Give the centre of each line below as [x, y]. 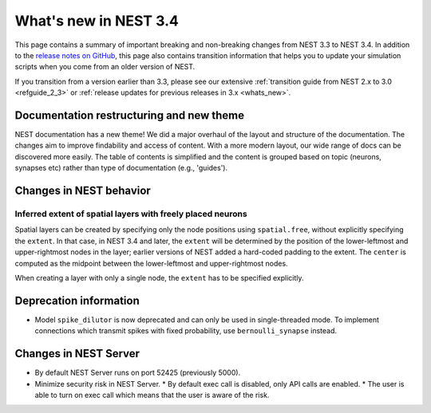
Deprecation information [77, 300]
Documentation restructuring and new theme [130, 115]
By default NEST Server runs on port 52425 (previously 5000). [138, 373]
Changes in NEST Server [77, 354]
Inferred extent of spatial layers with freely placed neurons [131, 214]
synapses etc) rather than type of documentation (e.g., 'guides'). [121, 168]
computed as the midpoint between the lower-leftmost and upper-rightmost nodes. [151, 263]
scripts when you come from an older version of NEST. [105, 67]
